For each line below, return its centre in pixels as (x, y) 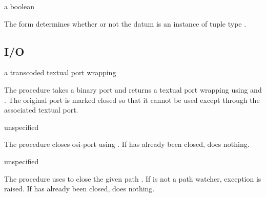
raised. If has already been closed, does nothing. (79, 189)
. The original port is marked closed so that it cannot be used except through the (132, 100)
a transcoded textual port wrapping (60, 72)
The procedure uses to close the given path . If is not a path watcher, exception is (133, 178)
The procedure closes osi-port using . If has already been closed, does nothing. (127, 144)
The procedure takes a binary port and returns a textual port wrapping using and (133, 89)
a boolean (19, 6)
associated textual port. (41, 110)
